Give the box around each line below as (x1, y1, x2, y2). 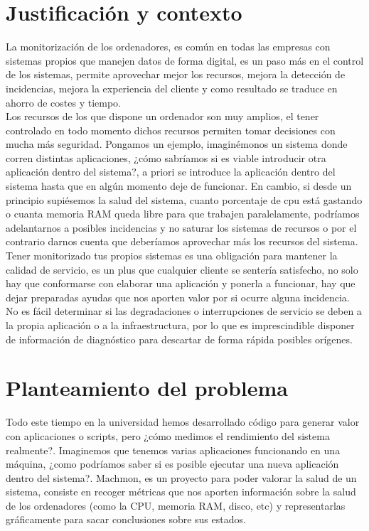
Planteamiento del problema (6, 373, 288, 402)
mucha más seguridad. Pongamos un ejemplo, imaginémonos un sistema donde (6, 136, 348, 151)
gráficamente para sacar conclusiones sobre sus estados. (6, 512, 246, 527)
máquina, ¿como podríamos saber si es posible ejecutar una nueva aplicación (6, 456, 339, 471)
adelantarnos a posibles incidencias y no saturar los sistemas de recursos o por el (6, 220, 357, 235)
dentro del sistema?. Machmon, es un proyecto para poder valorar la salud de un (6, 470, 357, 485)
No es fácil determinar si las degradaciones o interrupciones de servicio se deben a (6, 304, 362, 318)
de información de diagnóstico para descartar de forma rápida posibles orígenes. (6, 331, 353, 346)
